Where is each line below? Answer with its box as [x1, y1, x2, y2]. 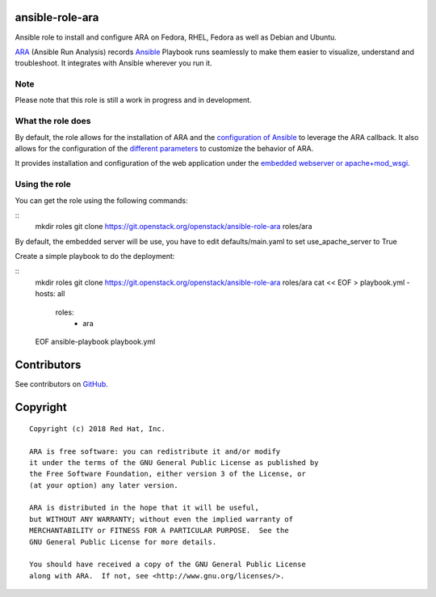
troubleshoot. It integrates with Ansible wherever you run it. [15, 58, 212, 68]
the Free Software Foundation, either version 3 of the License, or [29, 469, 306, 479]
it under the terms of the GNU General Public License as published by [29, 458, 319, 467]
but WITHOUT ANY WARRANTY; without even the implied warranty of [29, 514, 294, 523]
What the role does [15, 116, 91, 127]
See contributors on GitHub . [15, 379, 108, 389]
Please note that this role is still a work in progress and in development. [15, 95, 252, 105]
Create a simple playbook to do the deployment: [15, 252, 175, 261]
